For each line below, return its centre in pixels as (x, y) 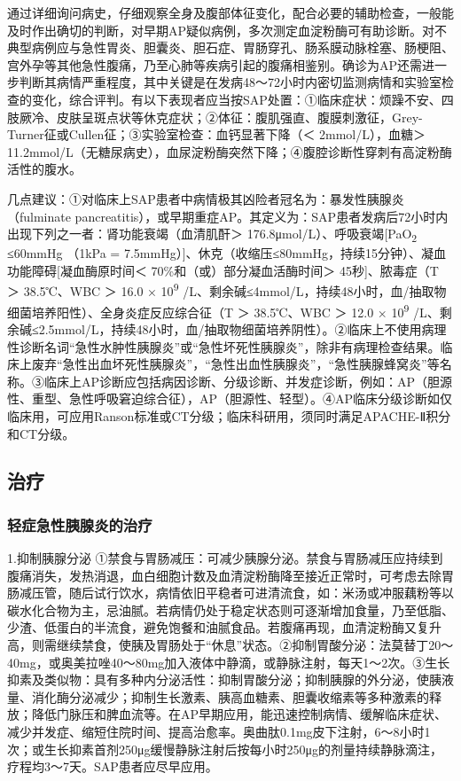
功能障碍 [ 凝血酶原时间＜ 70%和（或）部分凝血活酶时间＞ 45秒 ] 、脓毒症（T (223, 270)
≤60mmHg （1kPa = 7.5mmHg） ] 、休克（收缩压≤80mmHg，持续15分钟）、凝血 (227, 253)
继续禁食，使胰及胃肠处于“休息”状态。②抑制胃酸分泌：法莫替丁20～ (255, 645)
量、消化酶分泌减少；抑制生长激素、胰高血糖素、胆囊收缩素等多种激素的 (218, 696)
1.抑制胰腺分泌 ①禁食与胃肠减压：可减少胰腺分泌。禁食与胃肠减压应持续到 (225, 558)
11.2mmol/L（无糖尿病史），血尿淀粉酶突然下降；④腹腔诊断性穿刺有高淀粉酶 (230, 151)
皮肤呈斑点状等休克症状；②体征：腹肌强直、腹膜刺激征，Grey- (239, 117)
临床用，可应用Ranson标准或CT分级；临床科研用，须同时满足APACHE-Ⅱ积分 (229, 415)
